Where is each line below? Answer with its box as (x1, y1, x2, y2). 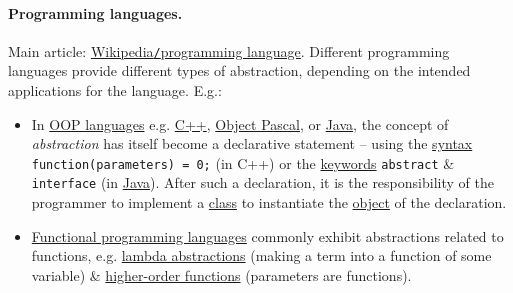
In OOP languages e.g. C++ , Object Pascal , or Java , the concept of (31, 113, 449, 134)
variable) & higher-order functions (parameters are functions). (31, 264, 412, 285)
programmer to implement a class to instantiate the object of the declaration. (31, 192, 507, 213)
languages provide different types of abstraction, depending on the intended (8, 60, 471, 81)
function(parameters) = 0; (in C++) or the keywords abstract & (31, 152, 455, 173)
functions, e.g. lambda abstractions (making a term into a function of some (31, 245, 492, 266)
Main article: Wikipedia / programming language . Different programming (8, 40, 450, 61)
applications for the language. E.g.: (8, 80, 222, 101)
